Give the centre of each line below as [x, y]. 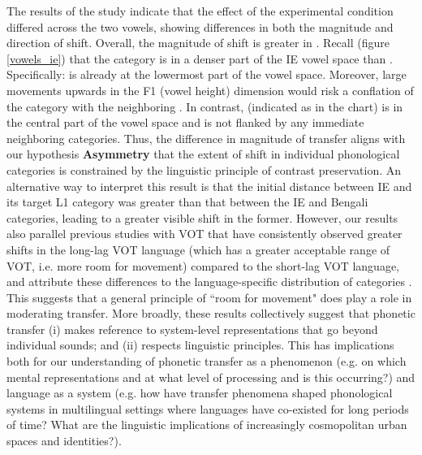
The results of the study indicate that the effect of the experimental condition [200, 11]
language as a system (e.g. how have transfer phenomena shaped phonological [200, 393]
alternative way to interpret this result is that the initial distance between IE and [209, 186]
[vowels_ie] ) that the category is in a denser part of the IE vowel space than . [200, 58]
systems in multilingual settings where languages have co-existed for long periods [208, 408]
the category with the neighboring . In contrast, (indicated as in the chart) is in [205, 106]
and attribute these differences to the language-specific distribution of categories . [209, 282]
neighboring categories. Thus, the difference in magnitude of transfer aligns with [206, 138]
